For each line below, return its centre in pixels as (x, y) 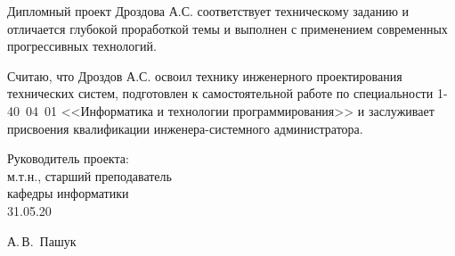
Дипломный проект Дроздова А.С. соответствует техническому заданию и (208, 11)
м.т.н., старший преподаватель (89, 175)
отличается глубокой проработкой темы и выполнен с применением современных (227, 28)
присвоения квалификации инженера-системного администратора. (185, 128)
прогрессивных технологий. (82, 46)
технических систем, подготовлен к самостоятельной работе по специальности (220, 93)
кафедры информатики (68, 193)
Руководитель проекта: (68, 158)
